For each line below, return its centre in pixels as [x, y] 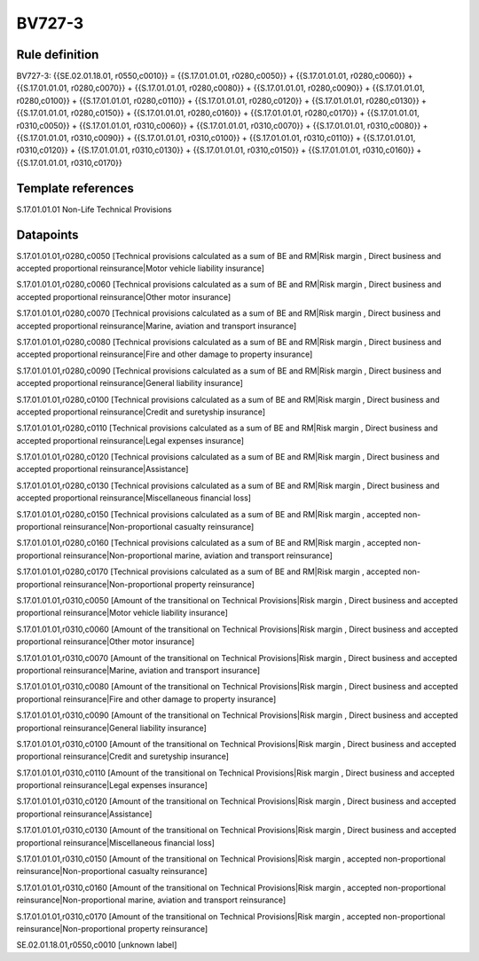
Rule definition [58, 55]
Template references [75, 188]
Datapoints [47, 235]
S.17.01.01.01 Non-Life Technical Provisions [94, 209]
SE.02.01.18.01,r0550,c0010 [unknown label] [97, 945]
